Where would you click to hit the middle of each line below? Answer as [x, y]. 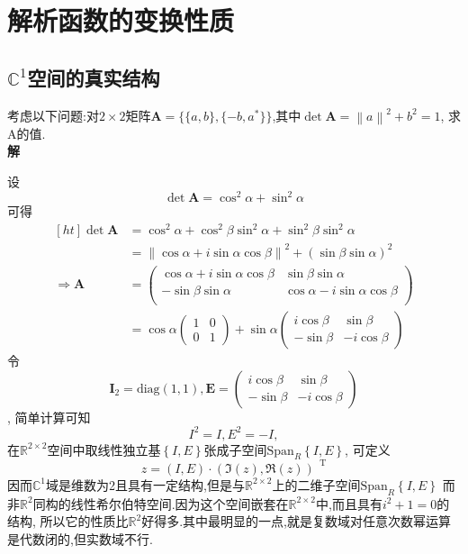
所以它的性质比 [84, 521]
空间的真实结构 [94, 77]
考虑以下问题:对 [53, 115]
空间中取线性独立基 [104, 449]
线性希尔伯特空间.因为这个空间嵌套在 [180, 503]
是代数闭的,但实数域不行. [80, 538]
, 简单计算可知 [49, 417]
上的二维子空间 [316, 484]
